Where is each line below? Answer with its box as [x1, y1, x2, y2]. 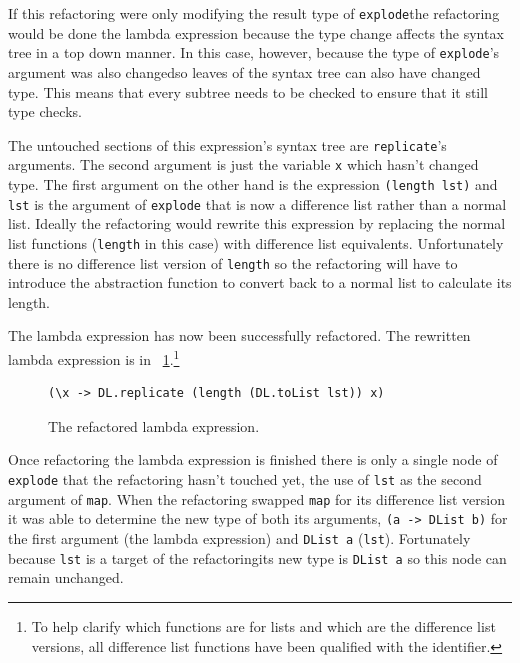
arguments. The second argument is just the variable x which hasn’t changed [8, 154, 479, 175]
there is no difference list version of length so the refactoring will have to [8, 252, 458, 273]
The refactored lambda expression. [48, 415, 260, 436]
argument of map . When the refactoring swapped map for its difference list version [8, 488, 505, 509]
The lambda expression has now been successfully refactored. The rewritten [8, 325, 471, 346]
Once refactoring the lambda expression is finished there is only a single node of [8, 449, 498, 470]
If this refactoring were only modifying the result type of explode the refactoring [8, 3, 500, 23]
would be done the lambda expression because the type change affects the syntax [8, 22, 504, 43]
